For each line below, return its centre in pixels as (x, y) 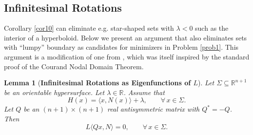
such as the (212, 28)
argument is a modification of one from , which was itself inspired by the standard (127, 56)
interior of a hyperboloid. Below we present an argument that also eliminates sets (126, 37)
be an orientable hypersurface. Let (54, 92)
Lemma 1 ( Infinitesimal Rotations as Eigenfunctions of (97, 83)
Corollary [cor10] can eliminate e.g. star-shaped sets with (89, 28)
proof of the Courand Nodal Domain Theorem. (74, 66)
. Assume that (144, 92)
